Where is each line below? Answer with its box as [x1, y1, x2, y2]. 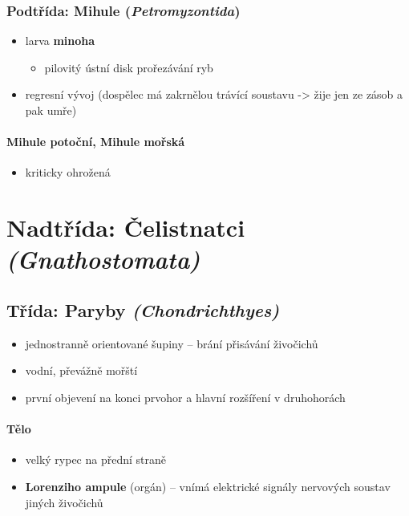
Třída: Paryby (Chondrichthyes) [6, 297, 280, 322]
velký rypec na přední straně [25, 451, 167, 468]
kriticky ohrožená [25, 164, 111, 181]
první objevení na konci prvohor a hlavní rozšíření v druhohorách [25, 388, 346, 405]
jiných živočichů [25, 494, 103, 510]
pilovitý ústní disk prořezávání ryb [44, 59, 213, 75]
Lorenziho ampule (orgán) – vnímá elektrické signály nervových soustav [25, 477, 391, 494]
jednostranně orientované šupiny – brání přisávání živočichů [25, 335, 318, 351]
